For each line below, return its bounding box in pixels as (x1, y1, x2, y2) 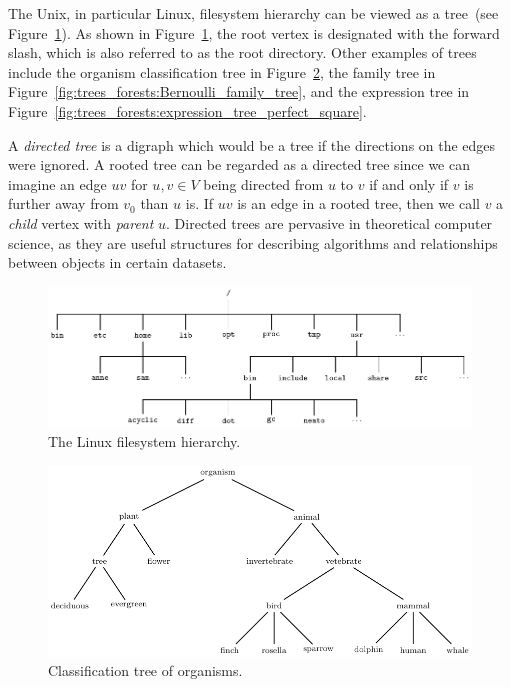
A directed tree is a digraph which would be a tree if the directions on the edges (8, 134, 496, 155)
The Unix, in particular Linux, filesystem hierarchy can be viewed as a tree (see (8, 3, 499, 23)
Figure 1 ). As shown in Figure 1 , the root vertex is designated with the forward (8, 22, 500, 43)
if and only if (369, 173, 449, 194)
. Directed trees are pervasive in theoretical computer (166, 212, 493, 233)
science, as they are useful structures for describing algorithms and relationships (8, 232, 498, 253)
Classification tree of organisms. (48, 660, 243, 681)
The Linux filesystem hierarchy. (48, 431, 241, 451)
